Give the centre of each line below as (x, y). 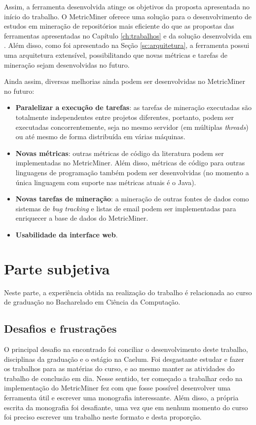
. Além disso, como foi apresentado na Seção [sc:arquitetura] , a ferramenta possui (127, 45)
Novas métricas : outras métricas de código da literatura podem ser (120, 153)
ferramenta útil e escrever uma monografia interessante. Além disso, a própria (121, 397)
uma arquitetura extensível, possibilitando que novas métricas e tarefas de (116, 55)
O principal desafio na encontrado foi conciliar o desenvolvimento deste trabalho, (126, 349)
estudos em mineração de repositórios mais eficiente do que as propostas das (119, 26)
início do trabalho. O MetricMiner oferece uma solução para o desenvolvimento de (128, 16)
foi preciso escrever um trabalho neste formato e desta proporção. (103, 417)
